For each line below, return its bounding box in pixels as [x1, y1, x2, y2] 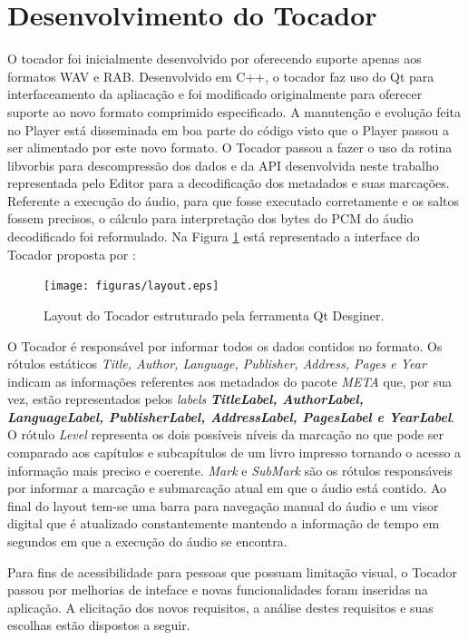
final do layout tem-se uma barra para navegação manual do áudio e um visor [7, 496, 439, 515]
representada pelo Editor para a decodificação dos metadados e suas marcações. [7, 173, 450, 192]
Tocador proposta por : [7, 244, 136, 263]
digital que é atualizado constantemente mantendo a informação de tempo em [7, 514, 440, 533]
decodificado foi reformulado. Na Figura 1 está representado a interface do [7, 227, 420, 246]
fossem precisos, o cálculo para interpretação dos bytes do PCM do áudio [7, 209, 414, 228]
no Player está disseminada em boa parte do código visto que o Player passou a [7, 120, 450, 139]
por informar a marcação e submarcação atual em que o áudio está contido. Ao [7, 478, 447, 497]
